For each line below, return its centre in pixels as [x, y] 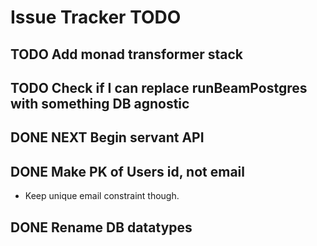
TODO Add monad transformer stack [126, 54]
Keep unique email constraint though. [102, 196]
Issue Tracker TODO [96, 17]
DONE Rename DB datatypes [101, 227]
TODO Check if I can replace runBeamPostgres [159, 87]
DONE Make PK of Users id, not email [127, 171]
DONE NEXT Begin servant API [107, 137]
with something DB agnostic [100, 103]
